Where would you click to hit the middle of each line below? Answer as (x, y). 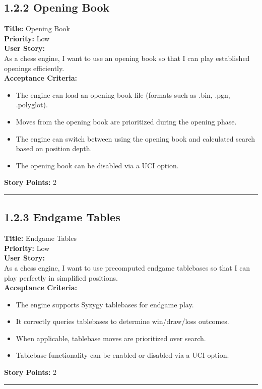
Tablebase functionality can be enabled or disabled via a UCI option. (122, 355)
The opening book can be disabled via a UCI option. (97, 165)
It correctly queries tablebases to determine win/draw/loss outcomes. (122, 321)
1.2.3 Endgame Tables (62, 217)
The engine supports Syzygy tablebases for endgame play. (105, 304)
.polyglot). (32, 105)
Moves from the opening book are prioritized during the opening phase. (126, 121)
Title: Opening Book (37, 28)
